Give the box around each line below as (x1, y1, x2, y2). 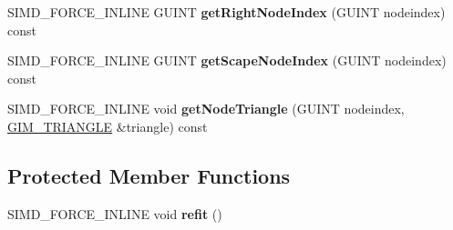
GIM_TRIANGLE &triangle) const (7, 116, 208, 135)
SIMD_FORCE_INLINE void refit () (7, 204, 222, 223)
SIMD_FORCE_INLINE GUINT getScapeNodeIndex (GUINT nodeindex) (7, 51, 447, 70)
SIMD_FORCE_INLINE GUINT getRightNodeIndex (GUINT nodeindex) (7, 3, 446, 21)
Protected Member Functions (7, 161, 291, 189)
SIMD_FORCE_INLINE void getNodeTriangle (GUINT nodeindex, (7, 99, 405, 118)
